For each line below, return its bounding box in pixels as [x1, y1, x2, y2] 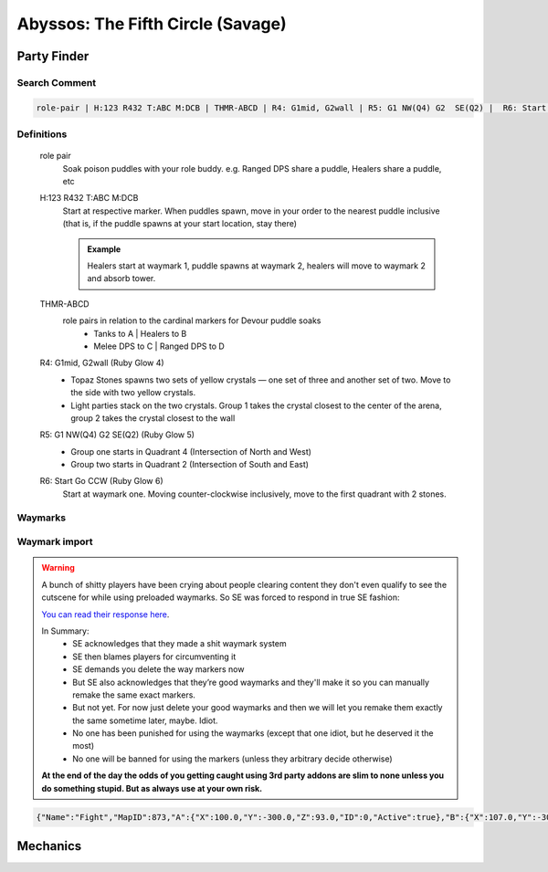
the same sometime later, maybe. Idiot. [72, 715, 218, 726]
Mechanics [16, 838, 82, 854]
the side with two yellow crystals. [70, 387, 196, 398]
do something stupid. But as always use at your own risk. [41, 783, 263, 793]
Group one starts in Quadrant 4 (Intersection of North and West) [70, 446, 312, 457]
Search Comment [16, 76, 96, 89]
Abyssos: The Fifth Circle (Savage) [16, 14, 287, 34]
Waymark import [16, 535, 93, 548]
